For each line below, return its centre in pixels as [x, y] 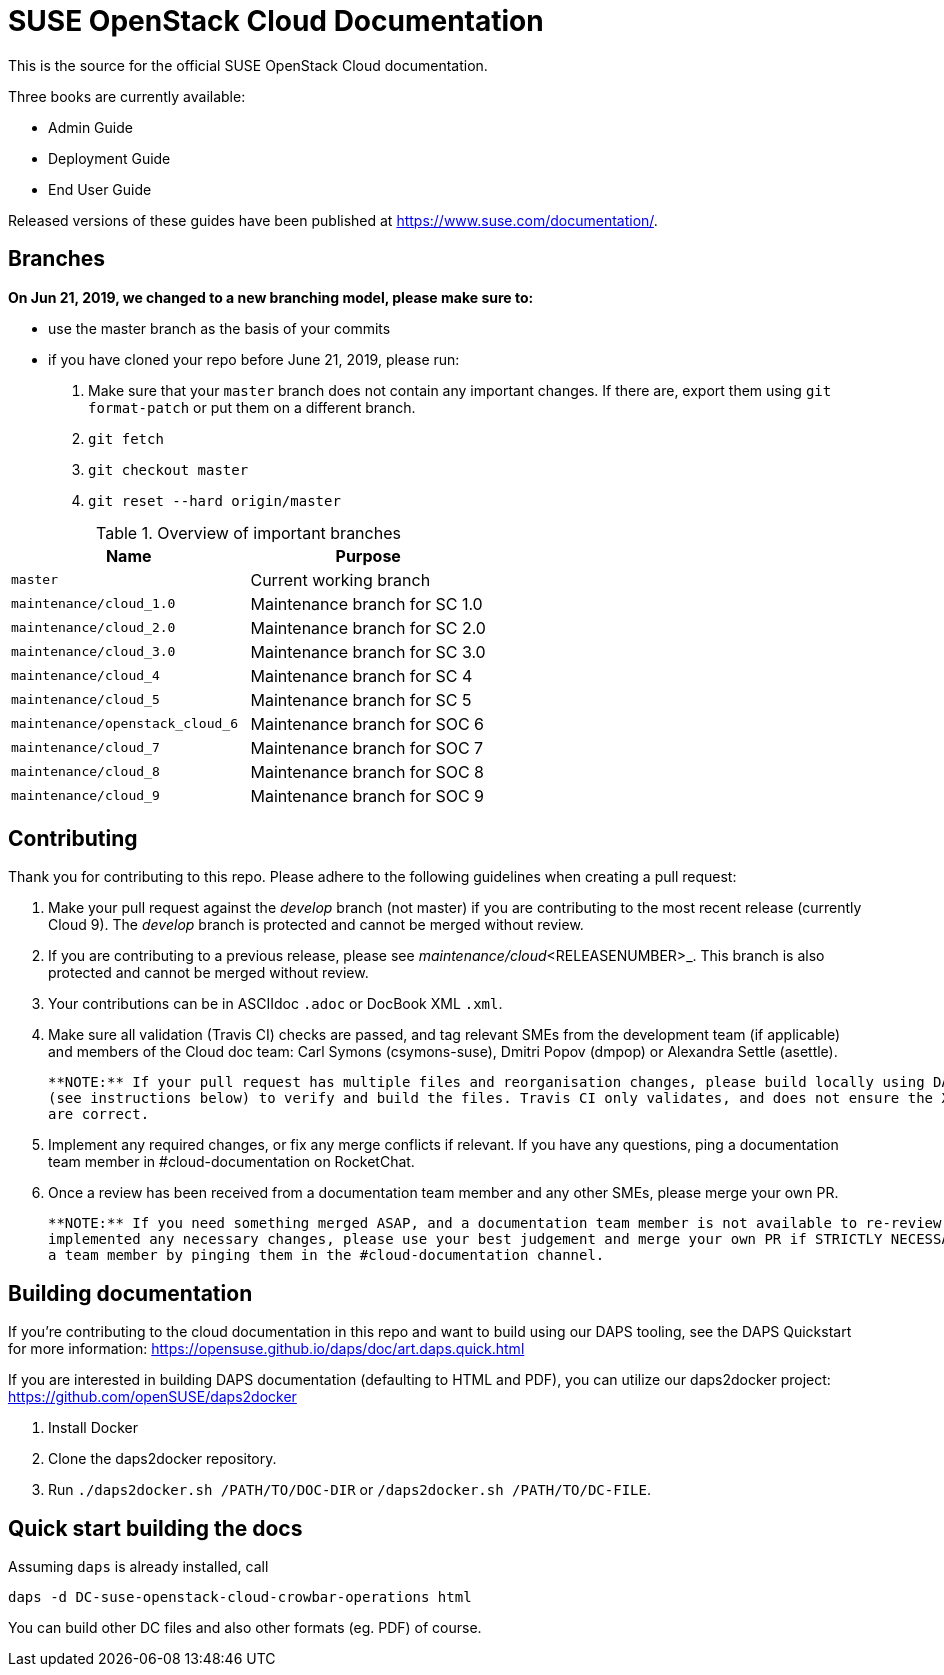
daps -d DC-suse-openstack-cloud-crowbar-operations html [240, 1597]
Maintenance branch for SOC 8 [367, 771]
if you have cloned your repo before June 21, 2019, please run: [254, 359]
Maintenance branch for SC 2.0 [368, 627]
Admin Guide [90, 127]
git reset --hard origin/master [214, 500]
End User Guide [100, 189]
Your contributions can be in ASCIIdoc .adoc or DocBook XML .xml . [275, 1004]
